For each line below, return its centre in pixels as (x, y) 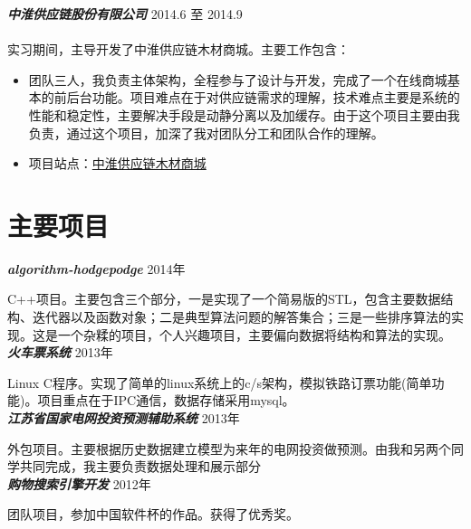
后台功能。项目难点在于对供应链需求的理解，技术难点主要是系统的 (263, 97)
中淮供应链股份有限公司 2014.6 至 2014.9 (125, 14)
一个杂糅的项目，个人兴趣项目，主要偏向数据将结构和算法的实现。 (254, 334)
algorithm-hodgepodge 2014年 (96, 268)
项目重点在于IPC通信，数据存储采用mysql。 (166, 400)
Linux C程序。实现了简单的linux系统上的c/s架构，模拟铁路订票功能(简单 (220, 382)
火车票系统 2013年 (60, 352)
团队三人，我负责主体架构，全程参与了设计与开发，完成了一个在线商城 (238, 79)
